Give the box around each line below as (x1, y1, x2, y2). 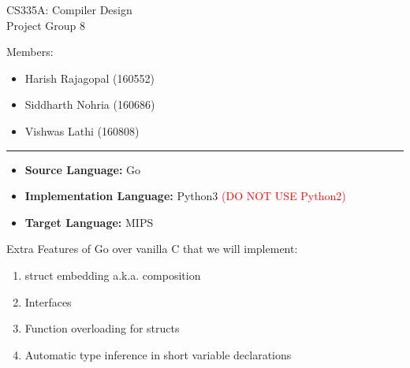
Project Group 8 (6, 17, 85, 33)
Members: (6, 43, 54, 60)
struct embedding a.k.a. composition (24, 266, 201, 283)
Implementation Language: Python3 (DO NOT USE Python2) (24, 188, 346, 204)
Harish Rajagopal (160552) (24, 69, 155, 86)
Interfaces (24, 293, 72, 310)
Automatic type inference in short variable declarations (24, 346, 292, 362)
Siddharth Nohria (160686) (24, 96, 155, 113)
